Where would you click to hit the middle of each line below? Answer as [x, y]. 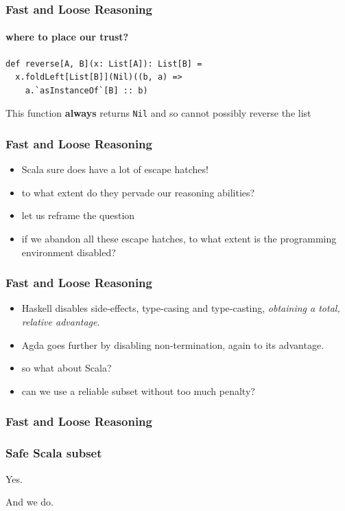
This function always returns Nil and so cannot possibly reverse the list [158, 113]
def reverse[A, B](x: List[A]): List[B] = [104, 64]
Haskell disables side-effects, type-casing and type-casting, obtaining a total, [181, 308]
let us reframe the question [78, 215]
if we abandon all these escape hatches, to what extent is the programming [179, 239]
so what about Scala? [67, 368]
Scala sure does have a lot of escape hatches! [115, 169]
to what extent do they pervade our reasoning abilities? [138, 192]
